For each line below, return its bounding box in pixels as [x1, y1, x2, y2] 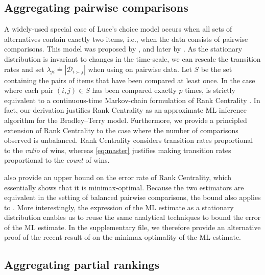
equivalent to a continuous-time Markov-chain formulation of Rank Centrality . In [4, 94, 260, 105]
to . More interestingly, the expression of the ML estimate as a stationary [4, 202, 234, 212]
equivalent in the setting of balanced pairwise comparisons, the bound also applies [4, 192, 261, 203]
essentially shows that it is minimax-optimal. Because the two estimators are [4, 182, 244, 192]
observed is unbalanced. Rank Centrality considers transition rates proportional [4, 135, 253, 145]
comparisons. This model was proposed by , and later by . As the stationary [4, 43, 243, 54]
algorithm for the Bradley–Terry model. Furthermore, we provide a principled [4, 114, 247, 125]
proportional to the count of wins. [4, 155, 110, 165]
